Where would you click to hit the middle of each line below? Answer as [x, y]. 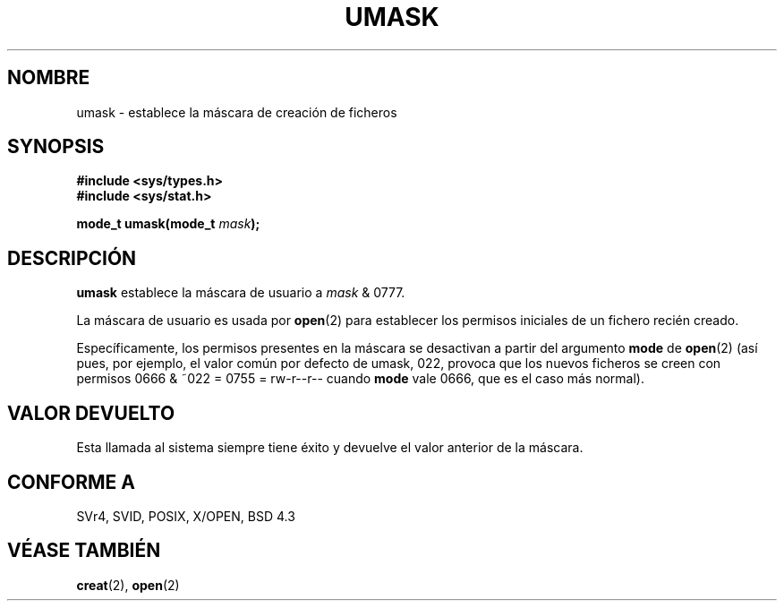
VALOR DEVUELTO [91, 413]
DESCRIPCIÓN [72, 258]
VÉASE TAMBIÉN [84, 551]
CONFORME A [71, 482]
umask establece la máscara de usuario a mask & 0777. [241, 293]
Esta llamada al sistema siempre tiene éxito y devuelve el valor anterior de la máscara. [330, 448]
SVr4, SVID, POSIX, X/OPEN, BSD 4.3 [186, 516]
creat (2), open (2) [128, 585]
